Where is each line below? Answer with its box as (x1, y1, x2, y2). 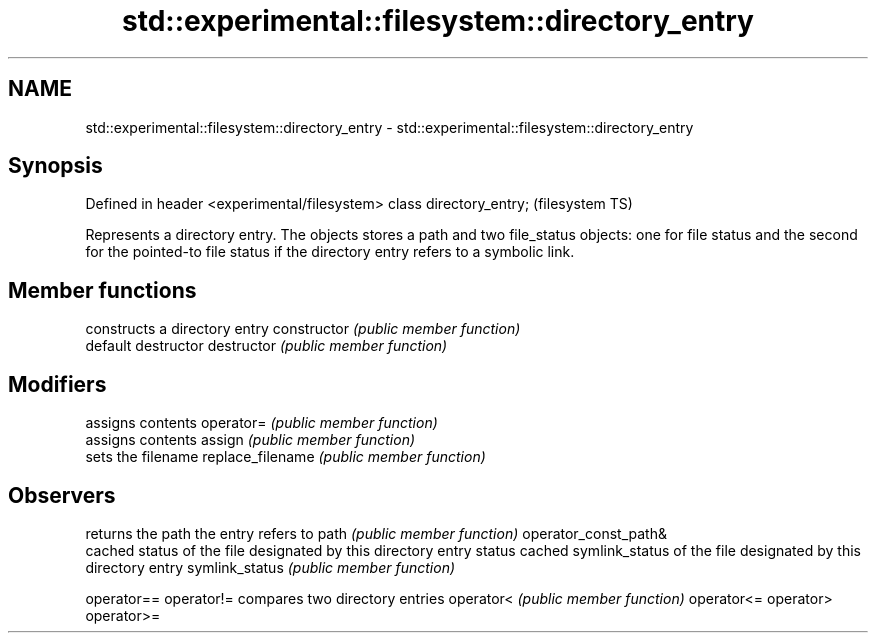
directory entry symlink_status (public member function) (85, 558, 456, 576)
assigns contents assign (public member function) (85, 431, 416, 449)
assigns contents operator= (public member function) (85, 414, 438, 432)
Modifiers (8, 371, 107, 397)
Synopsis (8, 153, 103, 179)
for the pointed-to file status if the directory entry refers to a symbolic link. (85, 243, 575, 261)
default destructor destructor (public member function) (85, 337, 448, 355)
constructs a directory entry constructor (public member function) (85, 320, 521, 338)
